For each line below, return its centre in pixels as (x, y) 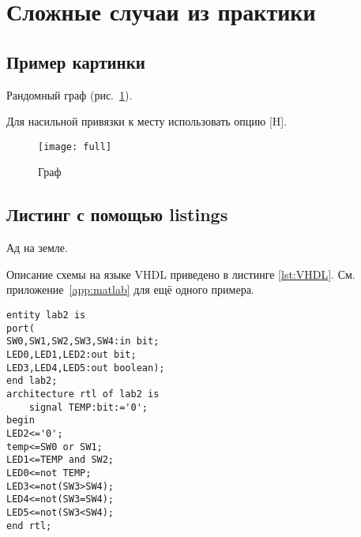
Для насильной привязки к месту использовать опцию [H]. (147, 121)
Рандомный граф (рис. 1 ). (70, 94)
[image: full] (75, 146)
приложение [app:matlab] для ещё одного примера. (130, 289)
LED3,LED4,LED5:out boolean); (86, 368)
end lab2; (32, 381)
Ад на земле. (37, 248)
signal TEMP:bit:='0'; (88, 407)
